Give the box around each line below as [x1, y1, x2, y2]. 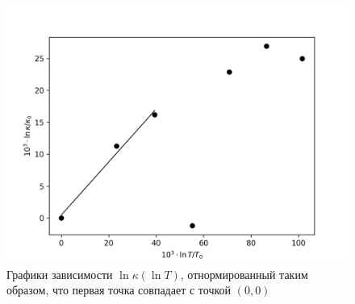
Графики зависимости [6, 265, 113, 282]
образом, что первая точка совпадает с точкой [6, 281, 232, 298]
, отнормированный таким [180, 265, 308, 282]
